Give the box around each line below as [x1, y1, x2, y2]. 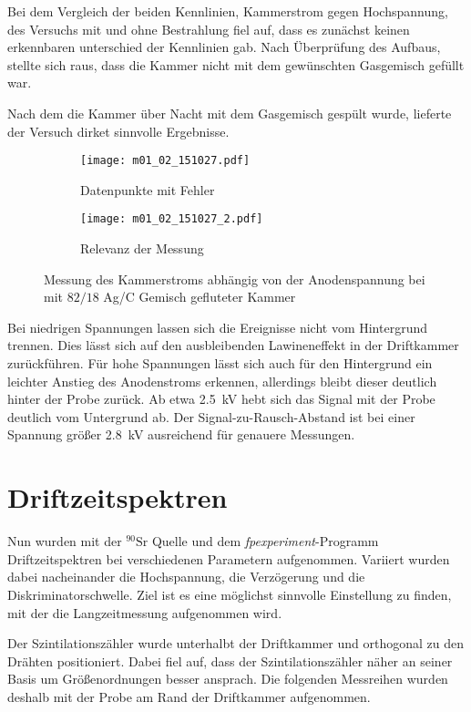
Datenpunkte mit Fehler [80, 180, 215, 199]
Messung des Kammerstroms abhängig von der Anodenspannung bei [44, 269, 425, 288]
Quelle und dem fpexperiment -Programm [151, 531, 379, 551]
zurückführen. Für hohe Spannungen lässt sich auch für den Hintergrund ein [7, 354, 433, 373]
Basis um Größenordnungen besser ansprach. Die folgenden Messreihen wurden [7, 669, 448, 688]
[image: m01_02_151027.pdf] [80, 154, 251, 168]
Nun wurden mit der [7, 531, 122, 551]
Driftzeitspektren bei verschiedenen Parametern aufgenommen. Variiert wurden [7, 549, 450, 568]
